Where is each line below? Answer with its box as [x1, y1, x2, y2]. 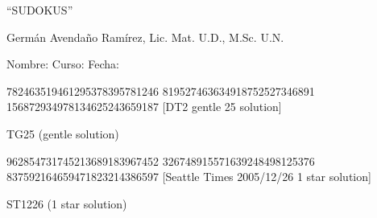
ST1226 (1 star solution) [6, 195, 127, 212]
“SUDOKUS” [6, 2, 73, 18]
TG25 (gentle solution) [6, 125, 119, 142]
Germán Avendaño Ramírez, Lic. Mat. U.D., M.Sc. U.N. [6, 28, 284, 45]
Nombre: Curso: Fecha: [6, 56, 119, 72]
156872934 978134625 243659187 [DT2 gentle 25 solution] [6, 98, 282, 115]
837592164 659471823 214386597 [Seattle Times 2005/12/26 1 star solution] [6, 168, 371, 185]
